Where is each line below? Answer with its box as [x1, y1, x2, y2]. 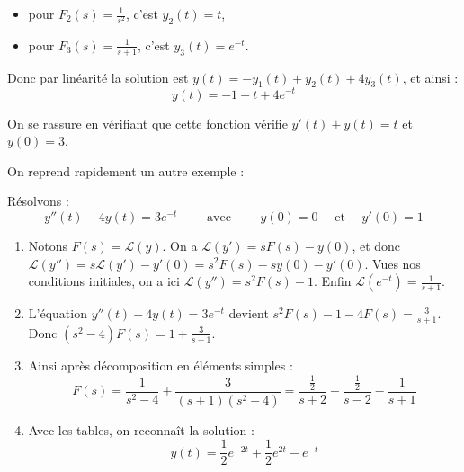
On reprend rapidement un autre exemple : [7, 161, 245, 180]
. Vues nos [364, 254, 421, 272]
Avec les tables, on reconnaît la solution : [28, 420, 254, 439]
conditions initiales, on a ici [28, 272, 180, 290]
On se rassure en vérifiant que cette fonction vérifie [7, 113, 288, 132]
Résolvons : [7, 191, 69, 210]
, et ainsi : [402, 67, 459, 86]
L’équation [28, 304, 87, 323]
